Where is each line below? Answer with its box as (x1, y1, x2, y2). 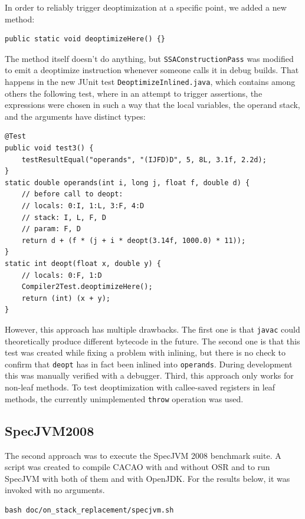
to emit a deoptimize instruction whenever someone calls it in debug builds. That (5, 64, 299, 76)
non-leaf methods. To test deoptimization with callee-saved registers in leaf (5, 381, 276, 393)
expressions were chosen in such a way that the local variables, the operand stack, (5, 98, 300, 111)
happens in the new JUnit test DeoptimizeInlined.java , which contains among (5, 75, 296, 88)
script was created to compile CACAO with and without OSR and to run (5, 461, 270, 473)
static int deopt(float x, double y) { (5, 259, 161, 268)
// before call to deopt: (21, 190, 123, 199)
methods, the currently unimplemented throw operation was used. (5, 392, 244, 405)
